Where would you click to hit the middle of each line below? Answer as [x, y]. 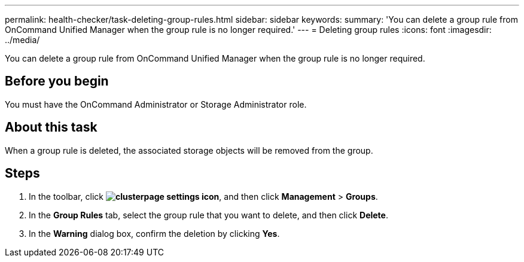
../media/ [22, 40]
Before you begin [57, 81]
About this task [51, 127]
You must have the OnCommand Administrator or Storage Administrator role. [156, 104]
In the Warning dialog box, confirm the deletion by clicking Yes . [154, 233]
